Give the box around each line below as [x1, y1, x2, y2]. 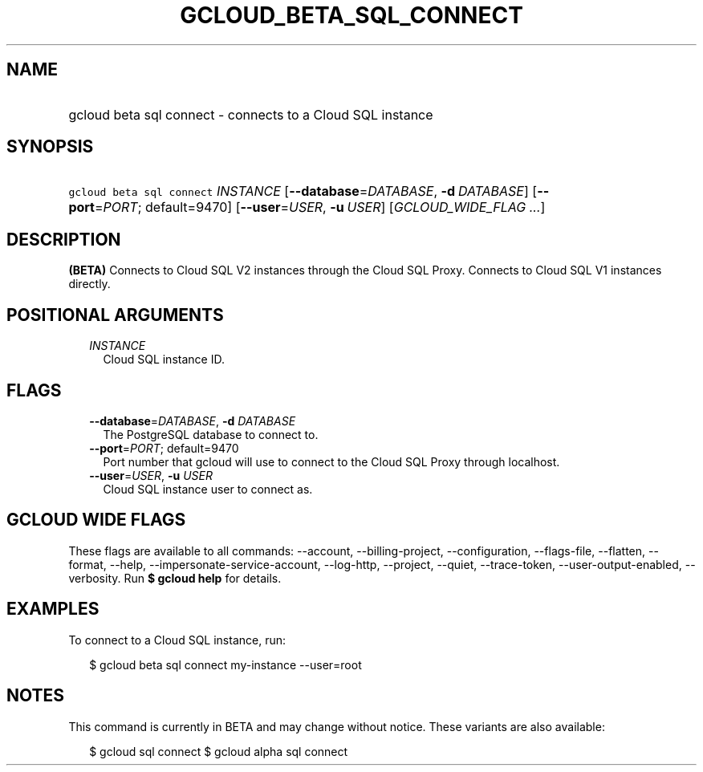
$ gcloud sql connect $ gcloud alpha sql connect [89, 744, 348, 758]
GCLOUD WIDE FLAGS [6, 510, 186, 530]
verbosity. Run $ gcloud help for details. [68, 571, 282, 585]
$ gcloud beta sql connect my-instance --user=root [89, 657, 362, 672]
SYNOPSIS [6, 136, 94, 157]
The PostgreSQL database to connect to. [103, 427, 319, 441]
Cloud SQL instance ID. [103, 352, 225, 367]
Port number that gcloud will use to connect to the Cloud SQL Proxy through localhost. [103, 454, 560, 469]
